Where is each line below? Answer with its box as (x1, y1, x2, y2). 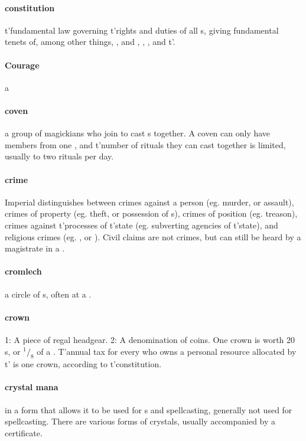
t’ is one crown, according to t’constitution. (5, 358, 162, 370)
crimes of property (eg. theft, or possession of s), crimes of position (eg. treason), (5, 207, 298, 220)
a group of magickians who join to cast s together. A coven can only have (5, 127, 271, 139)
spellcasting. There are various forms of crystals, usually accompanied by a (5, 415, 276, 427)
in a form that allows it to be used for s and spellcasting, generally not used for (5, 403, 292, 416)
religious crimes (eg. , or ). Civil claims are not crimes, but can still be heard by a (5, 230, 301, 243)
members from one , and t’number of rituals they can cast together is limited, (5, 138, 286, 151)
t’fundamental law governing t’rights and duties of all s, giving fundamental (5, 24, 279, 36)
